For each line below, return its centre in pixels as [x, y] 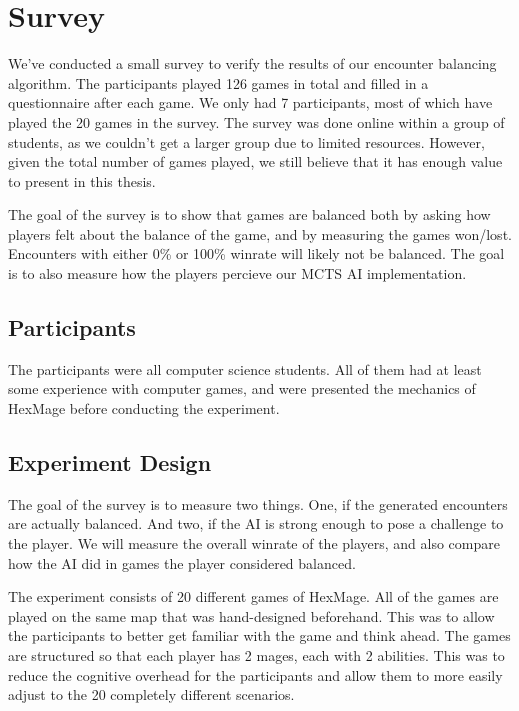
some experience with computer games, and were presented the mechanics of [242, 388]
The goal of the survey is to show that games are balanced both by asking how [249, 214]
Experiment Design [110, 462]
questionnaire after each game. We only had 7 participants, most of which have [250, 102]
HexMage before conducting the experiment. [144, 408]
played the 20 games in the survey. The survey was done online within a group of [256, 121]
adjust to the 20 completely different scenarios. [151, 694]
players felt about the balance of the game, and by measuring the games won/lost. [260, 233]
